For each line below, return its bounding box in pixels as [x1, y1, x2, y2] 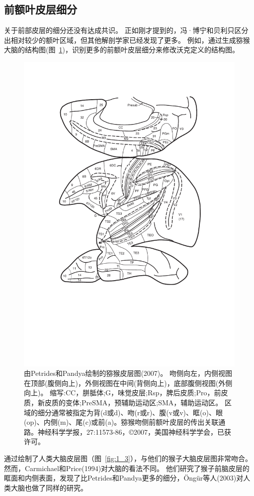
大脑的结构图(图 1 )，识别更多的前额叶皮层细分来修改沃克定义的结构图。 [4, 44, 239, 55]
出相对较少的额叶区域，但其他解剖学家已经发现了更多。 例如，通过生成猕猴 [4, 34, 250, 45]
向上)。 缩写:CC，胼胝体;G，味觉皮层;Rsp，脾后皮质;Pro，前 [24, 387, 221, 398]
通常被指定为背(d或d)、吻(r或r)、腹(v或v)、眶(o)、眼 [51, 407, 223, 417]
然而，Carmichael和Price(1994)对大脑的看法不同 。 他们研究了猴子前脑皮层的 [4, 463, 250, 473]
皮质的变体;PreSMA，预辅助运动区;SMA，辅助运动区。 [44, 397, 223, 407]
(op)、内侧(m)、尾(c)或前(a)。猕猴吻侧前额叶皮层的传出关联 [24, 417, 219, 427]
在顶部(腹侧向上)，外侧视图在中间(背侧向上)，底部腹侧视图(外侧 [24, 377, 233, 388]
